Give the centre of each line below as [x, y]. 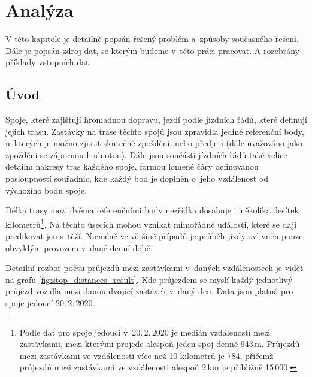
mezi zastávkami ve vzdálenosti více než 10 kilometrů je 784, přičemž [146, 355]
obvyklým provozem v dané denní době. [79, 247]
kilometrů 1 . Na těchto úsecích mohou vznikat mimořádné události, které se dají [151, 223]
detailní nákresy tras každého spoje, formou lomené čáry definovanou [132, 166]
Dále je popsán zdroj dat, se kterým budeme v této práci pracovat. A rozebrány [152, 50]
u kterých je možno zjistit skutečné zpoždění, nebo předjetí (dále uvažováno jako [154, 143]
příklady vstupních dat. [49, 62]
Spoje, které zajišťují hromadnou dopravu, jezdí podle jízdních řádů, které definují [156, 120]
